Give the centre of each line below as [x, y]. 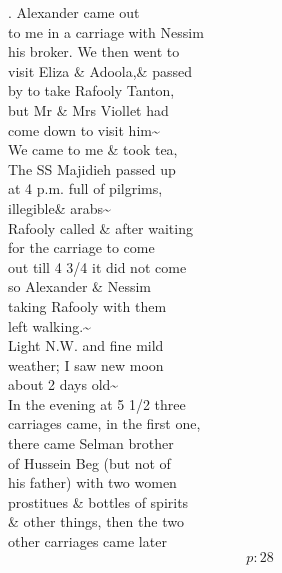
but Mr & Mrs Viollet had [88, 109]
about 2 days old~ [63, 384]
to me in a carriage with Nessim [106, 31]
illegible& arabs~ [59, 207]
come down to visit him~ [84, 129]
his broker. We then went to [94, 51]
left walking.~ [49, 325]
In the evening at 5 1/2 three [97, 403]
